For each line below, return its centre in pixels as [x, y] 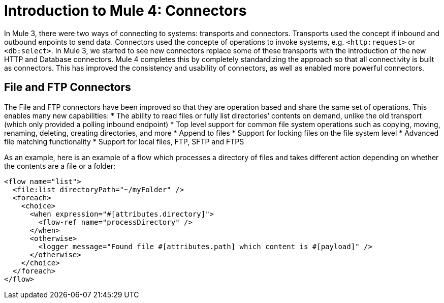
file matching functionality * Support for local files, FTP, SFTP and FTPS [124, 141]
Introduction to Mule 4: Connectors [125, 11]
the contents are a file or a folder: [60, 166]
